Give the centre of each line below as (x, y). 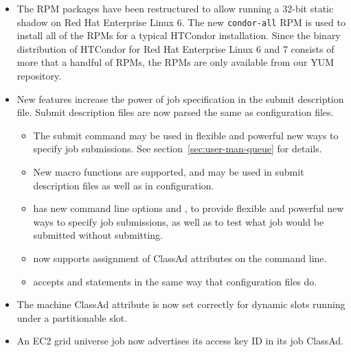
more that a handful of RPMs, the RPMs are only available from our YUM (175, 62)
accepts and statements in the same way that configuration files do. (175, 281)
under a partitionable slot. (72, 317)
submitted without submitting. (98, 235)
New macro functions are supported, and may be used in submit (169, 172)
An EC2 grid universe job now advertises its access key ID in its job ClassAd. (180, 341)
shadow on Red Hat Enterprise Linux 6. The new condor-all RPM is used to (181, 22)
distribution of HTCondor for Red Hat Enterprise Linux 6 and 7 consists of (175, 48)
